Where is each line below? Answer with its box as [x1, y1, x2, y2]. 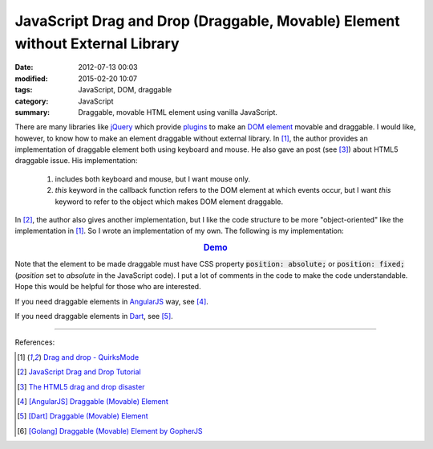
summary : [14, 107, 51, 116]
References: [14, 337, 55, 347]
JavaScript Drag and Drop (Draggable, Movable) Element [14, 12, 400, 30]
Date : [14, 63, 34, 72]
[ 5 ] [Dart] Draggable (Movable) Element [17, 411, 148, 421]
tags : [14, 85, 33, 95]
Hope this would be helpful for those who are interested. [14, 282, 201, 292]
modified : [14, 73, 48, 84]
